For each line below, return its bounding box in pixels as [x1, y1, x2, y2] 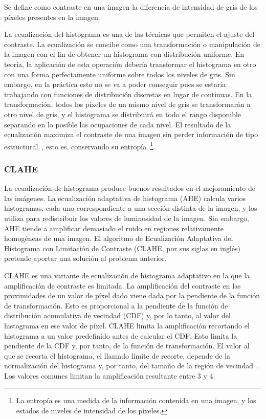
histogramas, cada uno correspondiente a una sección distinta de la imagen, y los [4, 203, 257, 213]
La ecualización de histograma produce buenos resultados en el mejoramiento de [4, 183, 256, 193]
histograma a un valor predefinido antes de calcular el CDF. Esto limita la [4, 330, 237, 341]
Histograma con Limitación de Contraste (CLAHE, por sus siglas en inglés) [4, 242, 241, 253]
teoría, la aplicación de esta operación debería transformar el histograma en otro [4, 58, 256, 69]
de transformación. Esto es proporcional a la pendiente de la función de [4, 300, 228, 311]
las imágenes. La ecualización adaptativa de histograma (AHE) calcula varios [4, 192, 246, 203]
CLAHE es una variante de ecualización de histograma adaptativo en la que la [4, 270, 250, 280]
